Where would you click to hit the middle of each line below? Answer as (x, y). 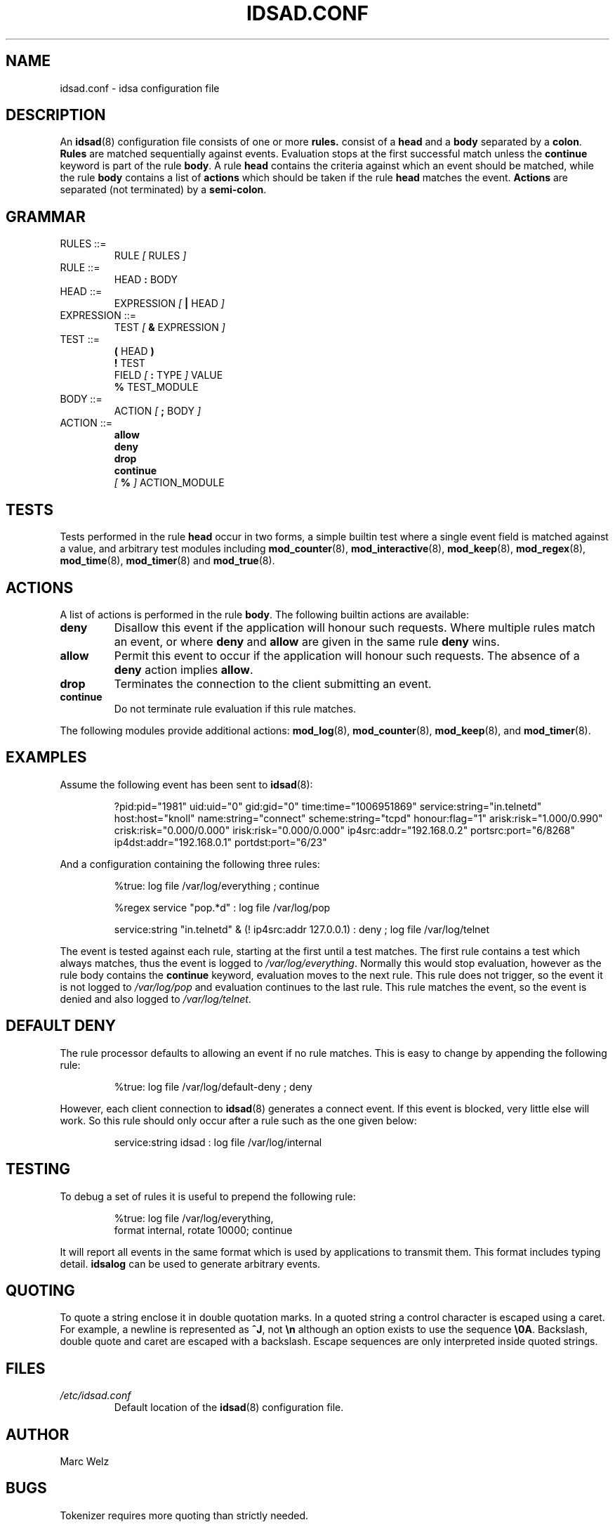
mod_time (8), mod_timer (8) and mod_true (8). (167, 561)
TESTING (38, 1169)
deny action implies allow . (184, 669)
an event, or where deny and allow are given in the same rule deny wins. (307, 641)
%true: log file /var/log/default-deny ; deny (213, 1086)
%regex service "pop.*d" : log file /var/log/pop (222, 907)
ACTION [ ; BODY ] (158, 411)
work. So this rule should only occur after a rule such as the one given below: (238, 1120)
